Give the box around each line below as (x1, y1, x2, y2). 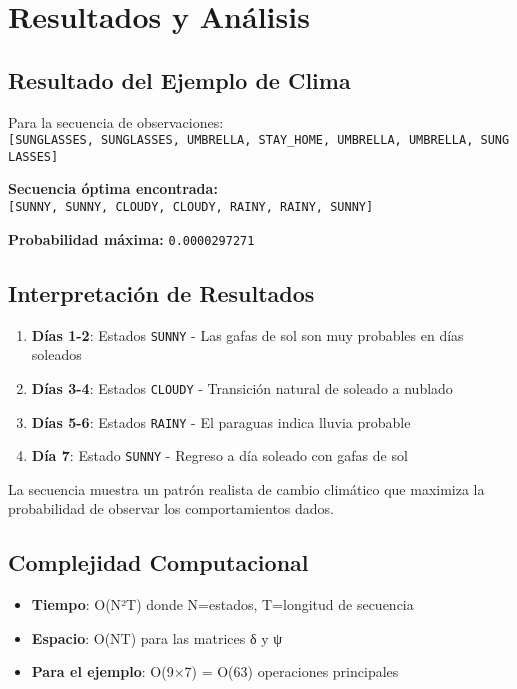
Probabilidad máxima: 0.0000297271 (8, 228, 255, 249)
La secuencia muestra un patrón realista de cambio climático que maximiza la (8, 478, 485, 499)
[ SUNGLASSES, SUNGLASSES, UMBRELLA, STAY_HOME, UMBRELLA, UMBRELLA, (8, 133, 474, 148)
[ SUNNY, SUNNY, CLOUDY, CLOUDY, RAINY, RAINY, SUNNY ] (8, 200, 374, 215)
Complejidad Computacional (8, 547, 309, 578)
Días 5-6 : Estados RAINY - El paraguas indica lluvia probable (31, 411, 411, 432)
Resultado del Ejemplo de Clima (8, 64, 351, 95)
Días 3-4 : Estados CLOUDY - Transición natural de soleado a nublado (31, 377, 453, 398)
